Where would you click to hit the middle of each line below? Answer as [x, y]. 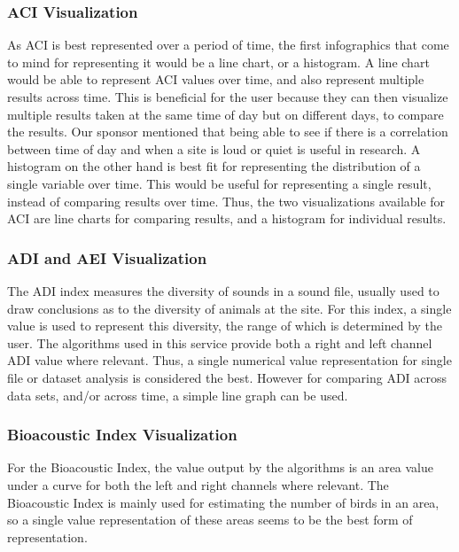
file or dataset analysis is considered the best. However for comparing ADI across [227, 377]
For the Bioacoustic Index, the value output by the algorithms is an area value [221, 467]
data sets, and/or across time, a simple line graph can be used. [178, 395]
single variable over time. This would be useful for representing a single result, [219, 183]
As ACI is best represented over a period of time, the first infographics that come [228, 45]
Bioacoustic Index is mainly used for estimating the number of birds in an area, [223, 502]
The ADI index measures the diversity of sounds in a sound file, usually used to [223, 290]
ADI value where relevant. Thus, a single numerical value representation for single [229, 360]
